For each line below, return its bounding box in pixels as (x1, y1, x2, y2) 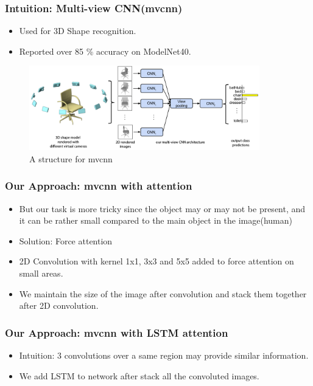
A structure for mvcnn (29, 152, 113, 165)
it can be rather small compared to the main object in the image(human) (19, 214, 292, 227)
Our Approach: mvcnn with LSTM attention (5, 325, 228, 340)
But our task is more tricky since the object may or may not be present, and (19, 202, 306, 215)
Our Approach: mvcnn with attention (5, 178, 192, 193)
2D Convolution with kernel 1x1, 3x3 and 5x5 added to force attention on (19, 255, 294, 267)
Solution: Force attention (19, 234, 113, 247)
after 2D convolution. (19, 299, 99, 312)
